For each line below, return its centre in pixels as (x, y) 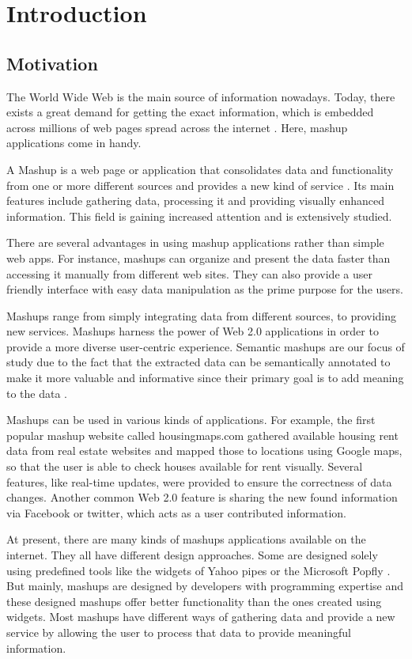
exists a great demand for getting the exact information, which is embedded (190, 112)
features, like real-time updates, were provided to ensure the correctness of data (199, 481)
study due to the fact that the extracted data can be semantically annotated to (198, 362)
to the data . (37, 393)
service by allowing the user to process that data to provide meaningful (179, 632)
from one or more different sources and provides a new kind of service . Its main (200, 185)
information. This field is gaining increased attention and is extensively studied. (199, 216)
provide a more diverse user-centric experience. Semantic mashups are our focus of (206, 346)
